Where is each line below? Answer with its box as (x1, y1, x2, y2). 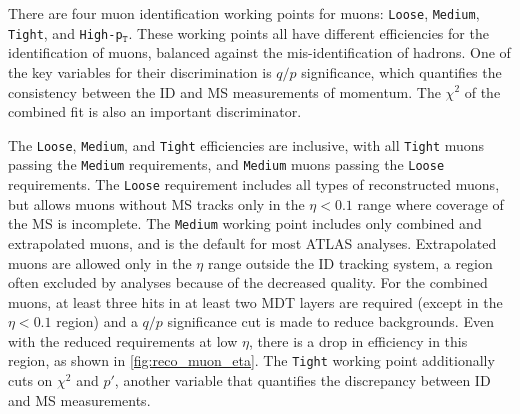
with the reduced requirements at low (8, 330, 238, 351)
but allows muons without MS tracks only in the (8, 193, 305, 214)
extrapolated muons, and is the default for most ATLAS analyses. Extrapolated (8, 232, 497, 253)
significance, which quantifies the (301, 61, 502, 82)
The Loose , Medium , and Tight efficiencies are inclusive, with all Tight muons (8, 134, 485, 155)
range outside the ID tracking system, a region (207, 252, 493, 273)
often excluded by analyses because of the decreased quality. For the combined (8, 272, 488, 293)
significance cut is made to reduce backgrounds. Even (167, 311, 494, 332)
